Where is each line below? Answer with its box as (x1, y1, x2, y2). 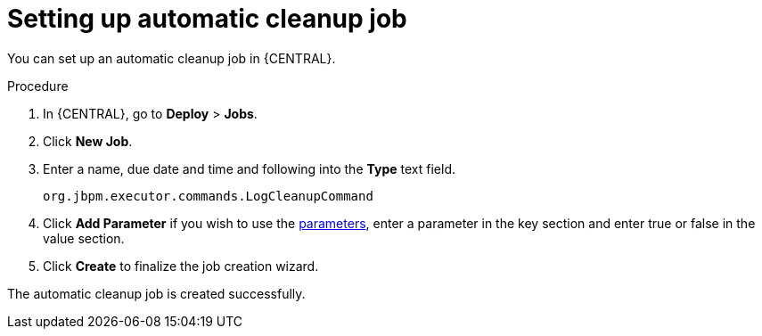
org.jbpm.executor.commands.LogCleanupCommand (43, 188, 373, 203)
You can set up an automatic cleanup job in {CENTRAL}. (7, 50, 336, 66)
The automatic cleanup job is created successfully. (7, 285, 306, 301)
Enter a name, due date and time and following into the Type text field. (43, 160, 455, 176)
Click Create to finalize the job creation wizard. (43, 258, 319, 274)
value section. (43, 230, 125, 246)
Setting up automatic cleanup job (7, 4, 407, 34)
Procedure (7, 78, 69, 94)
